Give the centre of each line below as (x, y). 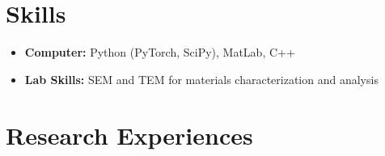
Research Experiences (129, 135)
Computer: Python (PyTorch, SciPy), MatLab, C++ (160, 52)
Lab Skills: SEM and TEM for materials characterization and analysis (201, 79)
